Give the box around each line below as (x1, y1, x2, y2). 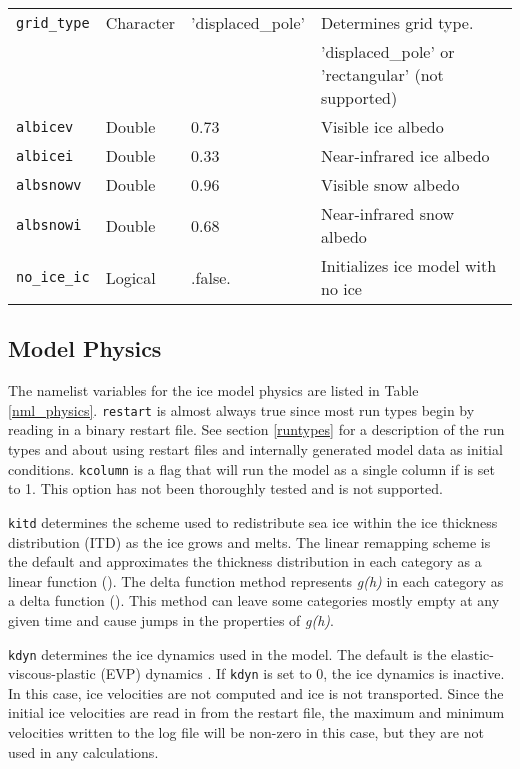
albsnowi (16, 217, 82, 233)
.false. (191, 265, 231, 289)
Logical (105, 265, 156, 289)
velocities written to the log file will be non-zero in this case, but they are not (8, 722, 484, 743)
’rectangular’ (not (321, 63, 444, 86)
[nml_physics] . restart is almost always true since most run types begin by (8, 399, 475, 420)
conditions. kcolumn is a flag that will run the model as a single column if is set (8, 458, 495, 479)
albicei (16, 147, 74, 164)
